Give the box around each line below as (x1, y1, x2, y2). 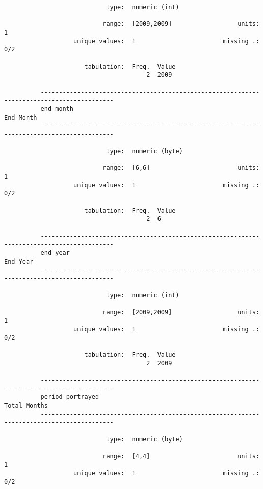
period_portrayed (40, 393, 99, 401)
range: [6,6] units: (102, 164, 260, 172)
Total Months (4, 401, 48, 409)
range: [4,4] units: (102, 452, 260, 460)
